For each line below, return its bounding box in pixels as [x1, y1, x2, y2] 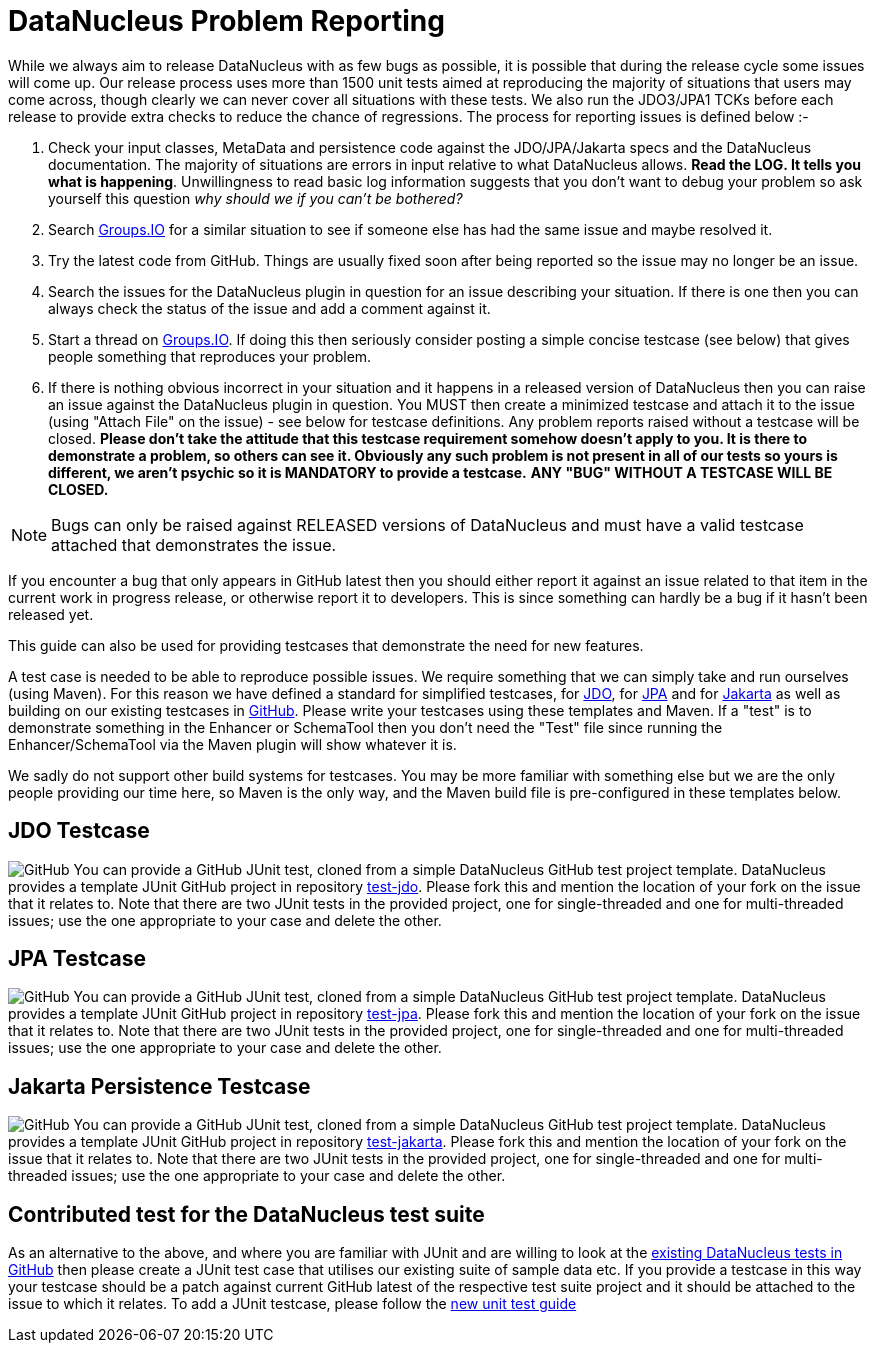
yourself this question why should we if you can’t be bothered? [48, 189, 463, 207]
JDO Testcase [8, 818, 150, 844]
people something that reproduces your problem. [48, 347, 372, 365]
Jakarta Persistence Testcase [8, 1073, 311, 1099]
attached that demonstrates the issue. [51, 534, 337, 555]
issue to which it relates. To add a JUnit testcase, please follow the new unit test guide [8, 1295, 577, 1313]
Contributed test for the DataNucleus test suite [8, 1201, 485, 1227]
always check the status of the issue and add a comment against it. [48, 299, 491, 317]
